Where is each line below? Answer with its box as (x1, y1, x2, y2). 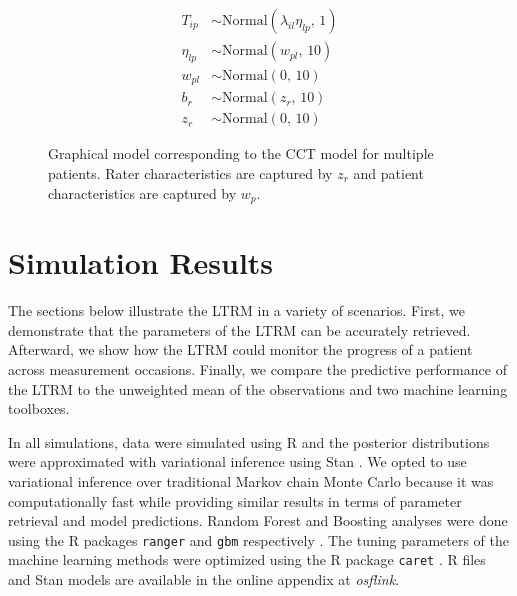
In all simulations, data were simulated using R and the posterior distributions (8, 431, 490, 452)
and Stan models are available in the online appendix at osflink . (8, 569, 400, 590)
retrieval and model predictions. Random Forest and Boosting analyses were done (8, 510, 508, 531)
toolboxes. (8, 398, 70, 419)
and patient (353, 163, 424, 183)
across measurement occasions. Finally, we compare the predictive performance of (8, 358, 507, 379)
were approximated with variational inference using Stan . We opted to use (8, 451, 467, 472)
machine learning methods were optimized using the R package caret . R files (8, 549, 486, 570)
